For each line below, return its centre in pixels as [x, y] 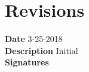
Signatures [27, 62]
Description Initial [42, 50]
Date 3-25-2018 [34, 39]
